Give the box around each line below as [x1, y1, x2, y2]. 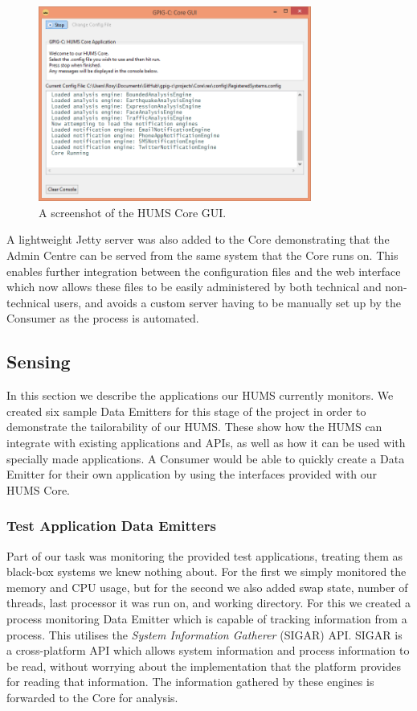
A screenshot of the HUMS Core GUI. [39, 203, 227, 220]
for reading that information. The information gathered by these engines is [6, 673, 374, 690]
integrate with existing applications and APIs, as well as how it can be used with [6, 434, 406, 450]
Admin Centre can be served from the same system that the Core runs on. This [6, 247, 399, 264]
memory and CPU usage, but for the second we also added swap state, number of [6, 578, 408, 595]
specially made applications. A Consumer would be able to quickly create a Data [6, 450, 405, 466]
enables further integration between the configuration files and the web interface [6, 262, 401, 279]
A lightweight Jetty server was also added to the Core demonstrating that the [6, 231, 390, 248]
